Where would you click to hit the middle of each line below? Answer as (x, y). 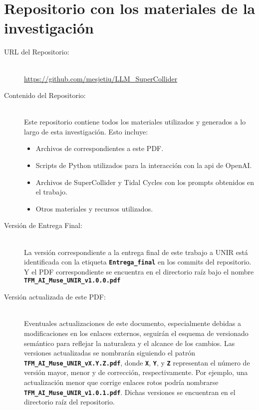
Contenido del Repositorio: (45, 95)
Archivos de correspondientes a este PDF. (100, 148)
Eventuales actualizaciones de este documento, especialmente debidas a (132, 323)
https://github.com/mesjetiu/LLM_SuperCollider (101, 78)
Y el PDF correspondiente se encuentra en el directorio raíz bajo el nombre (139, 271)
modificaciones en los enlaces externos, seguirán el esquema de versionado (136, 333)
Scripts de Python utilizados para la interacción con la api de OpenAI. (144, 165)
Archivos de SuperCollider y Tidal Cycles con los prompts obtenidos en (145, 182)
